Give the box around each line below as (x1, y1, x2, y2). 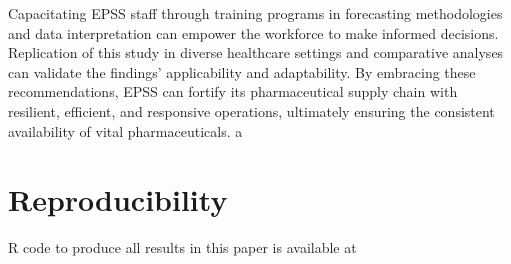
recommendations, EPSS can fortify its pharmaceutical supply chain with (8, 81, 458, 102)
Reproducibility (8, 179, 228, 220)
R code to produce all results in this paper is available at (8, 237, 357, 258)
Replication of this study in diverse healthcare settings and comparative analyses (8, 42, 504, 63)
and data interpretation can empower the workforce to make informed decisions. (8, 22, 499, 43)
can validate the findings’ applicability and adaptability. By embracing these (8, 61, 476, 82)
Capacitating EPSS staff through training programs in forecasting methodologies (8, 3, 503, 23)
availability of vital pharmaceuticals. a (8, 120, 243, 141)
